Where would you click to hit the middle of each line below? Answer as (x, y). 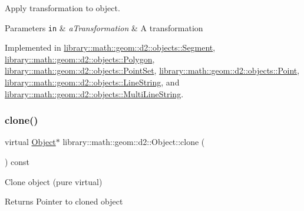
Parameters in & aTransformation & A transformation (104, 27)
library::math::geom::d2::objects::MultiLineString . (94, 93)
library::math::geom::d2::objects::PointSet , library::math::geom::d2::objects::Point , (152, 70)
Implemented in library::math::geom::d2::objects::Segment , (110, 47)
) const (17, 162)
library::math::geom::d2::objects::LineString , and (92, 82)
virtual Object (30, 142)
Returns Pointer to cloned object (64, 201)
